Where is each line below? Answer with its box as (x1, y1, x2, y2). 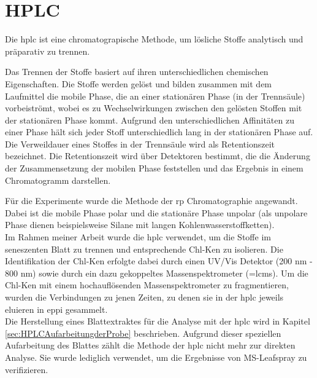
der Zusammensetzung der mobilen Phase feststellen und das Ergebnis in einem (5, 162, 304, 175)
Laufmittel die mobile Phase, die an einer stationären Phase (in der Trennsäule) (5, 89, 305, 102)
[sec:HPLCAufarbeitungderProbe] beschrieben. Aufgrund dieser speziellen (5, 326, 281, 339)
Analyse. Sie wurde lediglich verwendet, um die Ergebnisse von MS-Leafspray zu (5, 350, 307, 363)
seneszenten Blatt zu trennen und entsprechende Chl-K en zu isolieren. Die (5, 242, 283, 255)
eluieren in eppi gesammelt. (5, 302, 108, 315)
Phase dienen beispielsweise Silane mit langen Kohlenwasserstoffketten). (5, 218, 275, 231)
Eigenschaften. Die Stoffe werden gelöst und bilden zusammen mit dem (5, 77, 272, 90)
